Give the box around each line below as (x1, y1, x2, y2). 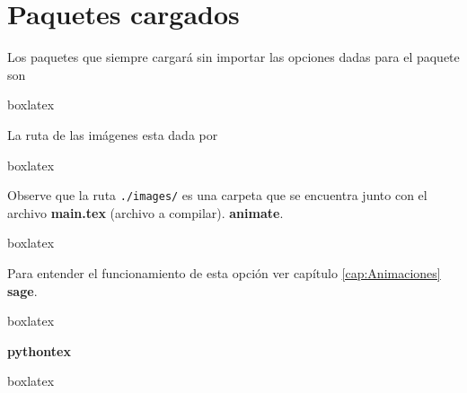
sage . (7, 281, 38, 300)
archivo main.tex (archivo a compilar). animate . (7, 203, 284, 222)
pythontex (7, 341, 71, 360)
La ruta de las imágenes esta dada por (7, 125, 218, 144)
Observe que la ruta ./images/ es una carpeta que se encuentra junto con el (7, 186, 427, 205)
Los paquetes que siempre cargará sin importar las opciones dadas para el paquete (7, 48, 460, 66)
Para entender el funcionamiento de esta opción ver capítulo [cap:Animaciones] (7, 263, 441, 282)
